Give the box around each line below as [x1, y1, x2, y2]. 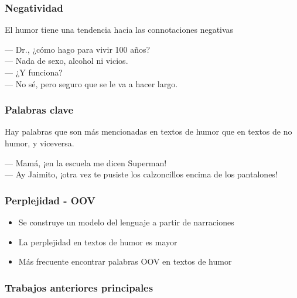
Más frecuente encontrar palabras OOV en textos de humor [18, 255, 232, 268]
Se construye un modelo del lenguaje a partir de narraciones [18, 216, 234, 228]
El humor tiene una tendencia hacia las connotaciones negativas [5, 23, 234, 36]
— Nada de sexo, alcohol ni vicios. [5, 54, 128, 67]
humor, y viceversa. [5, 137, 74, 149]
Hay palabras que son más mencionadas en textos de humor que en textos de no [5, 125, 292, 138]
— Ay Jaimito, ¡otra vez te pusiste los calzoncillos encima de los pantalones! [5, 168, 278, 180]
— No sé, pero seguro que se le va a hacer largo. [5, 77, 178, 90]
